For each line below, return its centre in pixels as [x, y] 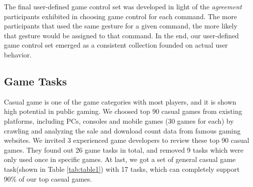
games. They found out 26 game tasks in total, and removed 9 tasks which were [124, 149]
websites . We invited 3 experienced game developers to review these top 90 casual [127, 140]
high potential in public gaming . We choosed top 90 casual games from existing [123, 111]
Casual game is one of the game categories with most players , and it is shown [120, 101]
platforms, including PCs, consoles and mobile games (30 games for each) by [119, 120]
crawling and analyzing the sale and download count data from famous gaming [122, 130]
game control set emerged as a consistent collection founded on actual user [116, 45]
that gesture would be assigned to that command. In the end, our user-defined [122, 35]
